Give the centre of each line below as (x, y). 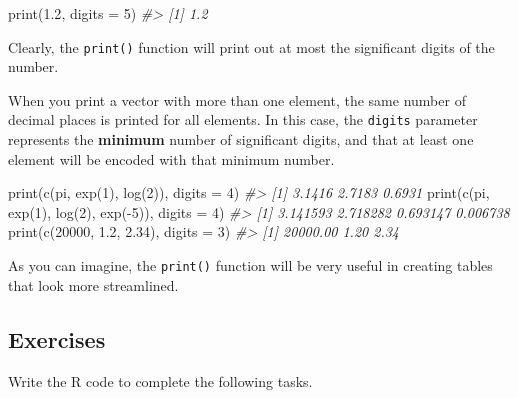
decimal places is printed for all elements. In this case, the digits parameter (243, 119)
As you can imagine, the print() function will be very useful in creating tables (250, 265)
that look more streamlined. (93, 284)
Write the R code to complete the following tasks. (160, 380)
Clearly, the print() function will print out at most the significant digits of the (251, 46)
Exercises (57, 338)
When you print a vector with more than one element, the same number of (237, 99)
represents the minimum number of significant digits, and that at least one (241, 139)
